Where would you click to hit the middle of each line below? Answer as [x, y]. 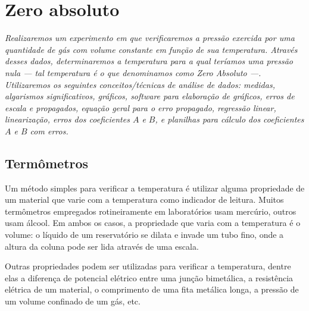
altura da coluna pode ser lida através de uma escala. [102, 246]
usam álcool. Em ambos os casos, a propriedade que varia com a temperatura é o [153, 223]
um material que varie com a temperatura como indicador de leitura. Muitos [144, 200]
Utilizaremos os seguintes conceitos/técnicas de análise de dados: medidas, [140, 84]
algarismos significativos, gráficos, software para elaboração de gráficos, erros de [150, 96]
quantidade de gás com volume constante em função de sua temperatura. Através [151, 49]
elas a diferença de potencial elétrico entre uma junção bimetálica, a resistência [149, 277]
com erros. [49, 131]
